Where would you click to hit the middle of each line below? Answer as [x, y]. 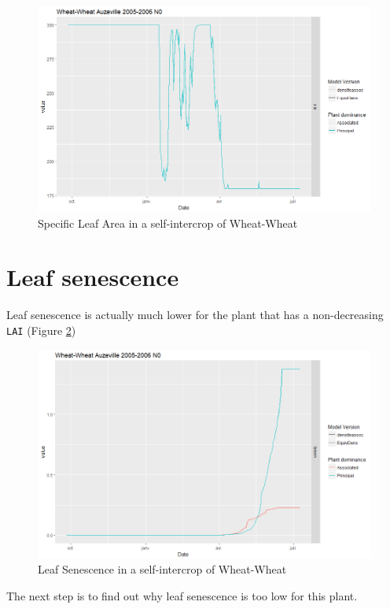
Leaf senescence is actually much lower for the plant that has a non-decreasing [195, 315]
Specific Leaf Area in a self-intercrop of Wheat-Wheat [168, 223]
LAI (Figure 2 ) [41, 330]
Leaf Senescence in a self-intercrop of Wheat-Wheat [162, 569]
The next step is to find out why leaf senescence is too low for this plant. [182, 595]
